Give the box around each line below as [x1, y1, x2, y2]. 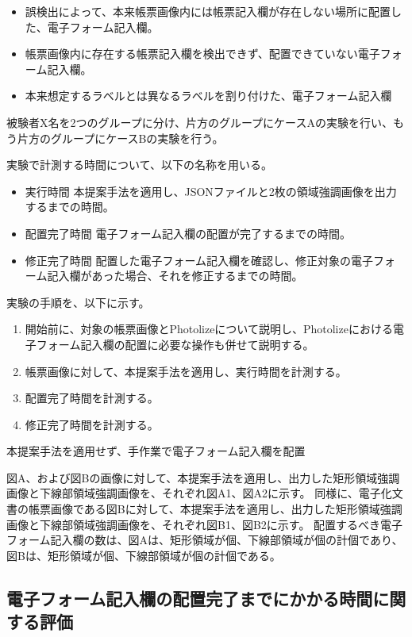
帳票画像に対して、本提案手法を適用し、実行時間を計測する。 [25, 363, 347, 379]
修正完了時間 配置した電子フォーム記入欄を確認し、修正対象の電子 [25, 251, 374, 268]
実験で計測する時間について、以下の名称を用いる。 [6, 156, 272, 173]
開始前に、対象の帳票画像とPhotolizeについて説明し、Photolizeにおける [25, 320, 393, 337]
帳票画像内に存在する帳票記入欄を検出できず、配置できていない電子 [25, 45, 380, 62]
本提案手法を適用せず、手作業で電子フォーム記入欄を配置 [6, 443, 306, 459]
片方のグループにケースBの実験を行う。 [17, 129, 224, 146]
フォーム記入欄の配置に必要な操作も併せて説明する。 [36, 336, 314, 352]
